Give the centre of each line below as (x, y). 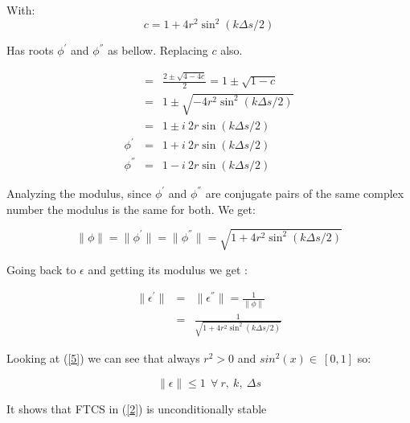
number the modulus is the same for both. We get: (131, 209)
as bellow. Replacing (158, 50)
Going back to (41, 269)
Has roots (30, 50)
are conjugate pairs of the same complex (305, 193)
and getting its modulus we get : (168, 269)
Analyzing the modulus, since (79, 193)
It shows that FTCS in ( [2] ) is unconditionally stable (137, 408)
